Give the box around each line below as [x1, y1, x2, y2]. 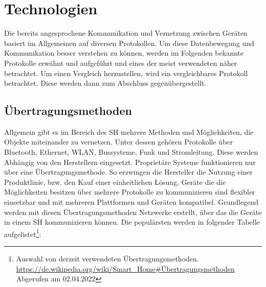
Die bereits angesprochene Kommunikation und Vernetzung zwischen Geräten [4, 28, 248, 38]
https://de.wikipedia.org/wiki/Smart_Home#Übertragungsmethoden [16, 263, 235, 274]
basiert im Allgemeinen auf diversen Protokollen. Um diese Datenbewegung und [4, 37, 254, 48]
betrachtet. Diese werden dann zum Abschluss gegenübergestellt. [4, 78, 207, 88]
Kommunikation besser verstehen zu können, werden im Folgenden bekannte [4, 47, 243, 58]
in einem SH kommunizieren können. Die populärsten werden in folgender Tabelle [4, 217, 260, 227]
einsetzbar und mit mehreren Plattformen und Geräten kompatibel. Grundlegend [4, 197, 258, 207]
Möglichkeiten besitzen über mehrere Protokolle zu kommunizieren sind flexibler [4, 186, 255, 197]
